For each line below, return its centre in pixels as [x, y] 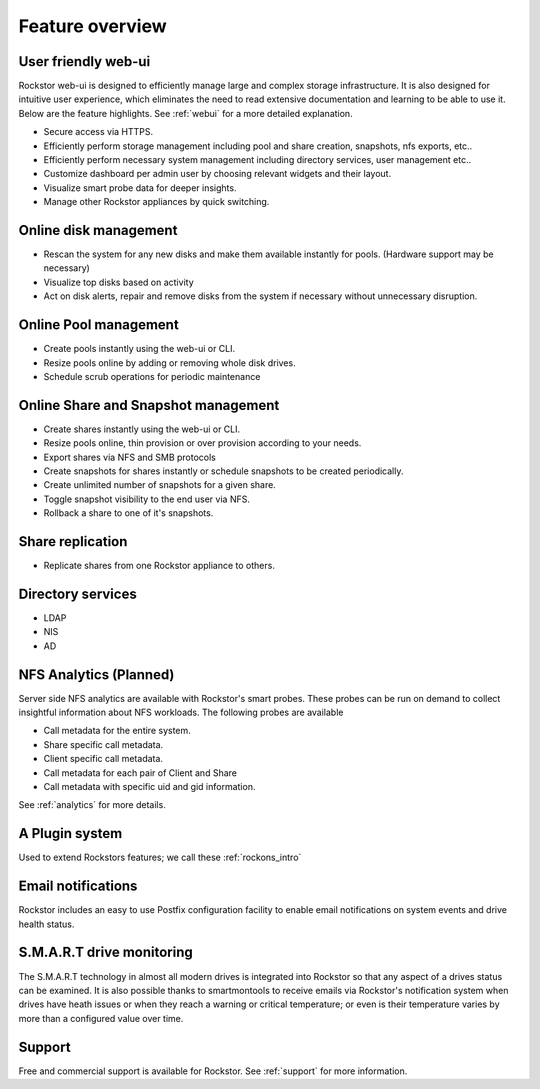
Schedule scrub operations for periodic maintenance [152, 376]
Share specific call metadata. [103, 744]
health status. [46, 924]
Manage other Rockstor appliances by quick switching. [156, 202]
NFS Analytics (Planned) [96, 674]
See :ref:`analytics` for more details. [92, 805]
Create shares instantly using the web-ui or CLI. [142, 429]
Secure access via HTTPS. [98, 132]
